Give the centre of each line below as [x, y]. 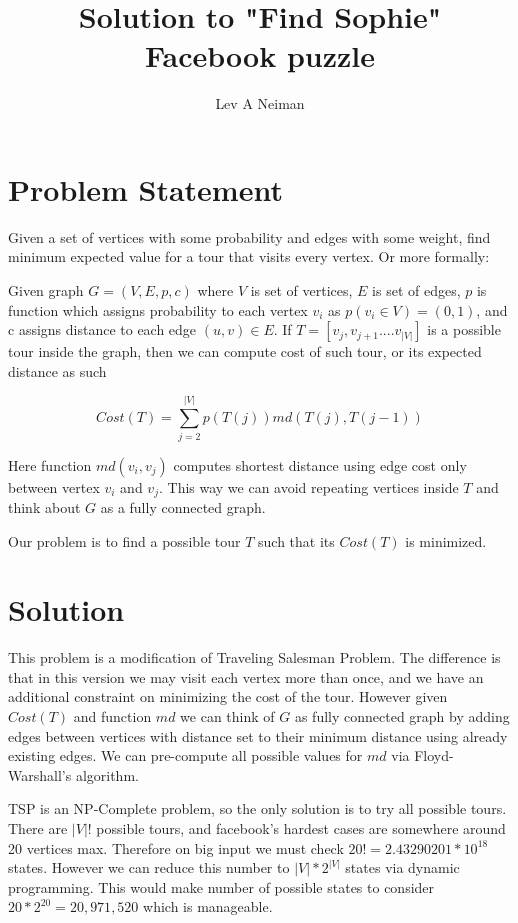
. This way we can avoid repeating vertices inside [308, 486]
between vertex [54, 486]
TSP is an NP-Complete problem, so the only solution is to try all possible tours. [257, 808]
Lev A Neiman [260, 103]
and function [112, 716]
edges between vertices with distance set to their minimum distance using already [258, 735]
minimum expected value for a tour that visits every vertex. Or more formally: [249, 256]
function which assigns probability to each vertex [158, 309]
